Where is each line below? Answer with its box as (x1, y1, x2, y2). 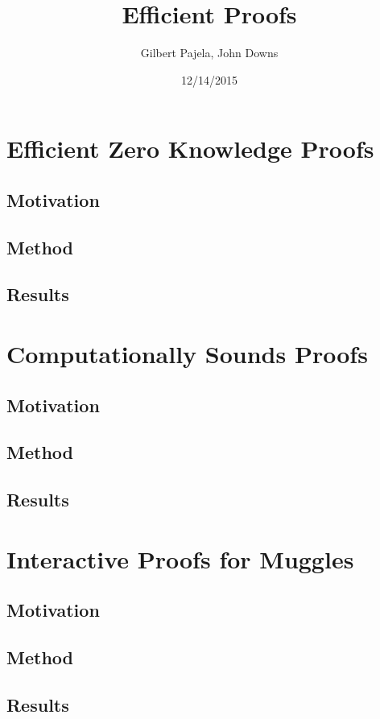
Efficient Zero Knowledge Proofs (6, 132, 374, 165)
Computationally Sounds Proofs (6, 337, 368, 370)
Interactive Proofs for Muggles (6, 542, 354, 575)
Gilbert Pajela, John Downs (140, 44, 279, 61)
